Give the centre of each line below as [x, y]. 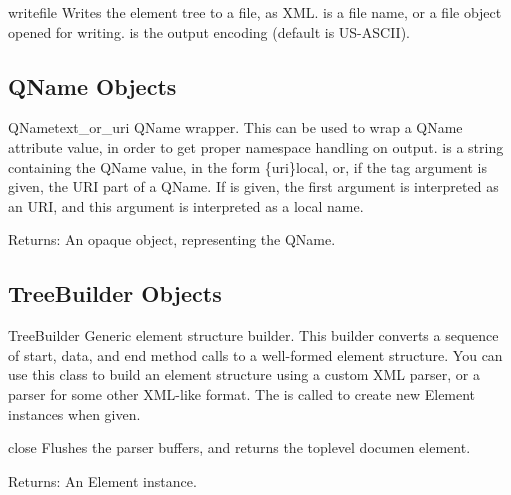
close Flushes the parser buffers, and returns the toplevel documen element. [239, 447]
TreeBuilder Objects [115, 293]
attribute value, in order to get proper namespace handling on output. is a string [256, 146]
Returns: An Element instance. [102, 480]
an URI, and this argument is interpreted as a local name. [186, 205]
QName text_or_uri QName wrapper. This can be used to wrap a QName [235, 127]
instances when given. [74, 413]
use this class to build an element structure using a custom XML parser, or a [244, 374]
